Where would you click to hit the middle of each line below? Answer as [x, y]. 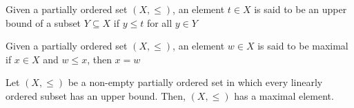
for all [159, 22]
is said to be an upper [301, 9]
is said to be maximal [303, 46]
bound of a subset [43, 22]
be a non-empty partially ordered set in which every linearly [195, 82]
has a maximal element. [284, 95]
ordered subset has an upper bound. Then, [96, 95]
